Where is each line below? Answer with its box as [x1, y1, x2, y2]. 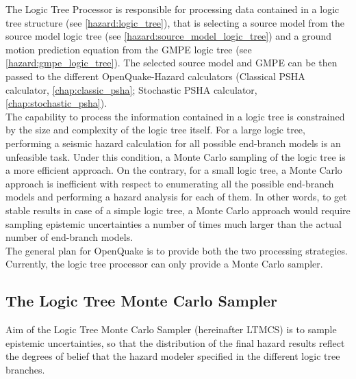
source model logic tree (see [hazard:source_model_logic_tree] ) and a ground [5, 29, 332, 43]
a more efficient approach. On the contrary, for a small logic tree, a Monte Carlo [5, 163, 342, 177]
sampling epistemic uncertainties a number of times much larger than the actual [5, 216, 342, 231]
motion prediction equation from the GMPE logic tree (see [5, 42, 252, 56]
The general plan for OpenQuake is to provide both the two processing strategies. [5, 243, 348, 257]
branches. [5, 362, 45, 376]
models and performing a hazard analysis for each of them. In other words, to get [5, 189, 347, 204]
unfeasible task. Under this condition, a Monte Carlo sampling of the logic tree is [5, 149, 346, 164]
